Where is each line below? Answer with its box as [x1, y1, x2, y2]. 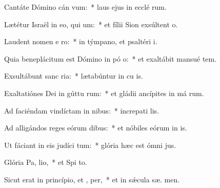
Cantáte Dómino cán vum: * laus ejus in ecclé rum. [4, 2, 167, 12]
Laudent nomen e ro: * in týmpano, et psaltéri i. [4, 36, 157, 47]
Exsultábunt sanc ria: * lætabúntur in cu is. [4, 70, 143, 81]
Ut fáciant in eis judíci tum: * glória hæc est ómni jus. [4, 139, 176, 150]
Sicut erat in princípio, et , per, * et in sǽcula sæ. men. [4, 174, 180, 184]
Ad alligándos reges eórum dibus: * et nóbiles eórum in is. [4, 122, 187, 133]
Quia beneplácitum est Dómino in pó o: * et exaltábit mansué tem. [4, 53, 217, 64]
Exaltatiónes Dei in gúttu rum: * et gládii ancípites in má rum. [4, 87, 204, 98]
